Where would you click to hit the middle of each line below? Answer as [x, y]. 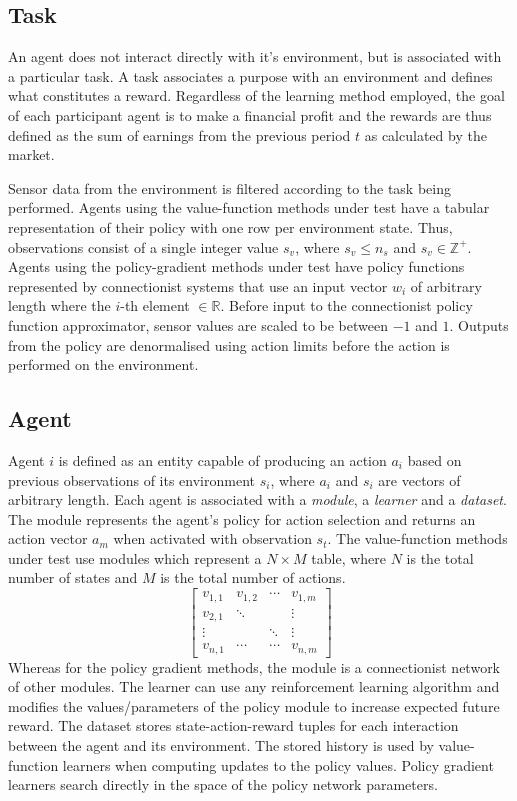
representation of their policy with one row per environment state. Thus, [230, 226]
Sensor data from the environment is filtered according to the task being [229, 187]
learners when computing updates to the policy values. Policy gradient [278, 764]
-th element [155, 305]
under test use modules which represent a [135, 557]
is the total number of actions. [253, 577]
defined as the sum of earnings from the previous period [179, 134]
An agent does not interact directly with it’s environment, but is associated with [255, 56]
